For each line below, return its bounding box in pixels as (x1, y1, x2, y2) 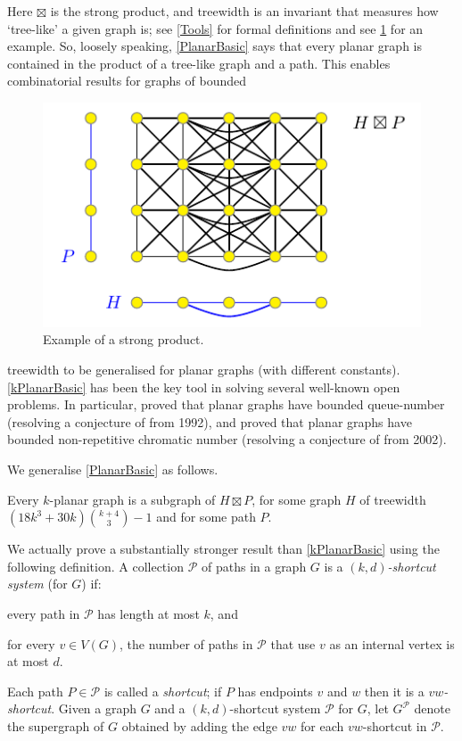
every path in (7, 604, 80, 622)
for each (301, 716, 344, 735)
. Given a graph (51, 699, 137, 718)
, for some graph (252, 490, 342, 508)
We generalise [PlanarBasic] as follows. (7, 459, 219, 478)
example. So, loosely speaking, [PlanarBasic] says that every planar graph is (7, 37, 422, 55)
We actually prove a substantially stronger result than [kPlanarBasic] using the (7, 539, 440, 558)
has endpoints (237, 681, 313, 700)
